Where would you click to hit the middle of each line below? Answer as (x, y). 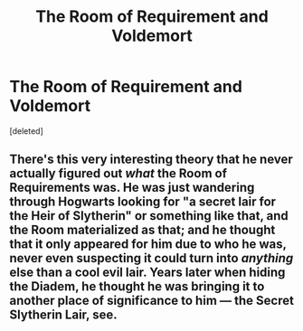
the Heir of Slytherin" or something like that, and (149, 216)
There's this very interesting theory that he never (151, 160)
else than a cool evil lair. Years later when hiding (147, 273)
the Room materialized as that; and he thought (142, 230)
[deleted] (26, 131)
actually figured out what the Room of (118, 174)
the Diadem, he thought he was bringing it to (137, 287)
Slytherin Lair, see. (63, 315)
